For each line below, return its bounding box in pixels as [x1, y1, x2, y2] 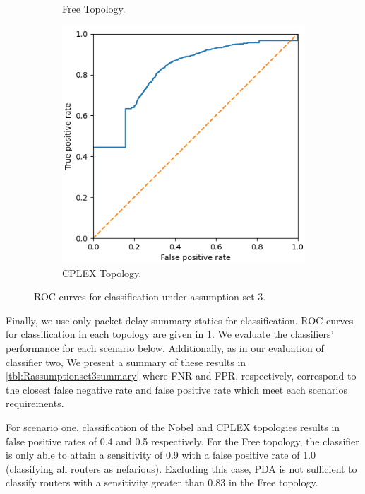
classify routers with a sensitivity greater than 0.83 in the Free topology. [6, 475, 318, 490]
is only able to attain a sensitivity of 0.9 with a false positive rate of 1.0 [6, 447, 316, 462]
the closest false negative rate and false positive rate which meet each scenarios [6, 382, 347, 396]
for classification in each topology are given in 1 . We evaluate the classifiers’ [6, 327, 334, 341]
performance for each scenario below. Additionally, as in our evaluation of [6, 340, 324, 355]
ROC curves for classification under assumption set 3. [34, 289, 266, 304]
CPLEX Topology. [62, 265, 142, 280]
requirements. [6, 396, 64, 411]
